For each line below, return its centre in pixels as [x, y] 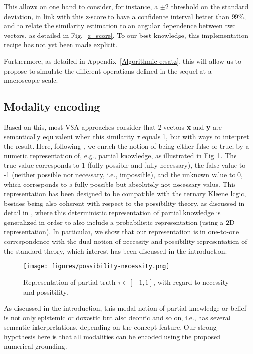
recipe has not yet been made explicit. [61, 45]
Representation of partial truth [70, 282]
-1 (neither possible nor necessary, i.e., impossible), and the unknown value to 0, [123, 174]
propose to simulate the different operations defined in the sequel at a [108, 70]
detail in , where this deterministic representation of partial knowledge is [112, 213]
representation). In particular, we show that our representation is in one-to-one [122, 232]
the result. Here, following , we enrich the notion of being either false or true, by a [126, 146]
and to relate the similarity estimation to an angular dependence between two [120, 26]
